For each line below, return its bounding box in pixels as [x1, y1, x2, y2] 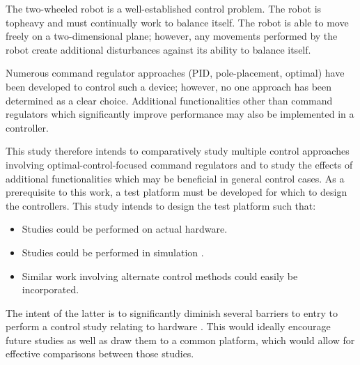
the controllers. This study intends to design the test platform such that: [6, 198, 316, 212]
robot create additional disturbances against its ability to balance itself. [6, 42, 311, 56]
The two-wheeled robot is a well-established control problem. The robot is [6, 1, 322, 15]
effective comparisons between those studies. [6, 346, 194, 361]
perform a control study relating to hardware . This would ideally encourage [6, 319, 331, 334]
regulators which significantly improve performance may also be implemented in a [6, 107, 354, 121]
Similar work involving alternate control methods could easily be [22, 268, 298, 283]
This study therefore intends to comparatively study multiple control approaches [6, 143, 350, 158]
